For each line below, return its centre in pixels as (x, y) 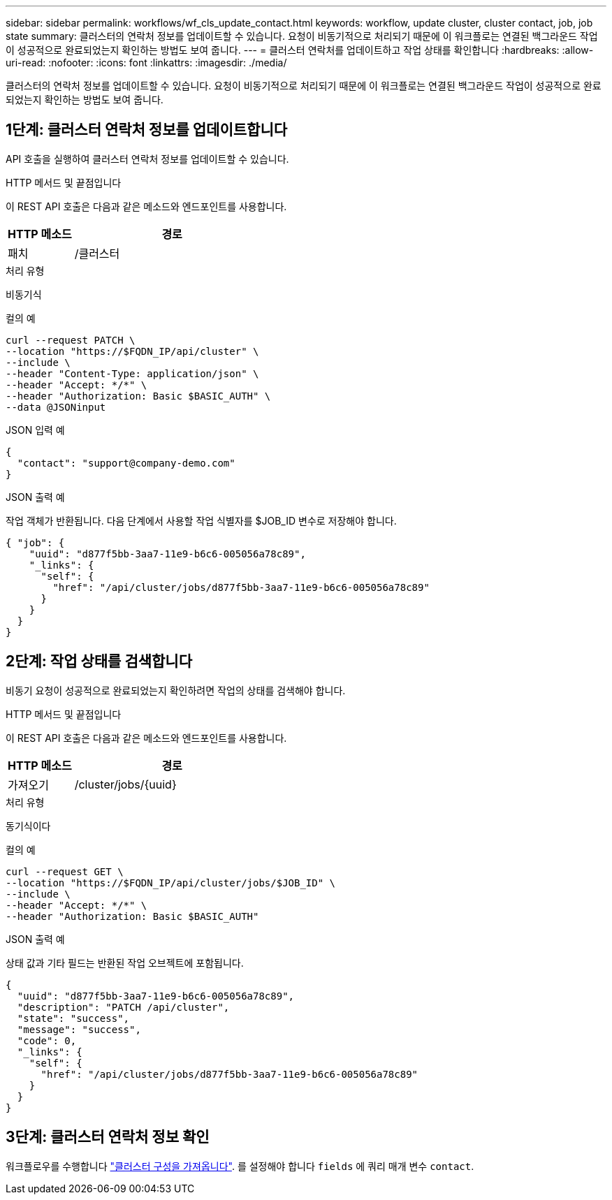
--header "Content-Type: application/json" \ (132, 373)
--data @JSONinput (56, 407)
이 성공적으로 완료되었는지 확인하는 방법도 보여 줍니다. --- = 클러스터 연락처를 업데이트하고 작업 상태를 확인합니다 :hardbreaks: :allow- (300, 50)
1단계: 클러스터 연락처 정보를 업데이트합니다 (147, 130)
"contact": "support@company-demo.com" (126, 463)
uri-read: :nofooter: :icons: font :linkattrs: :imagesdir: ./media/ (146, 63)
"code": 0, (47, 1040)
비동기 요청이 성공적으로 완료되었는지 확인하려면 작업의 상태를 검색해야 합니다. (176, 690)
